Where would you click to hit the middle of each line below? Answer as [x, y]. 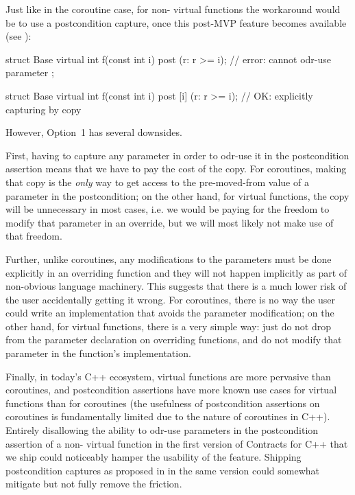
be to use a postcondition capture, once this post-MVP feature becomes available [176, 22]
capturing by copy [44, 109]
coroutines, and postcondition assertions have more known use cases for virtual [171, 390]
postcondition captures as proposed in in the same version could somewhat [162, 470]
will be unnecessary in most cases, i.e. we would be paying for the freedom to [168, 209]
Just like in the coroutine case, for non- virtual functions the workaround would [173, 9]
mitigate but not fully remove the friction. [94, 484]
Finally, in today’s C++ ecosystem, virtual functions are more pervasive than [168, 376]
